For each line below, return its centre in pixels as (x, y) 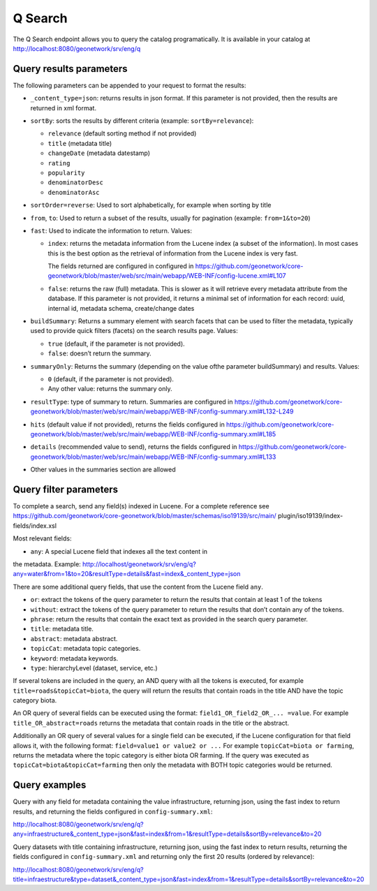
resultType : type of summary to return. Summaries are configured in (132, 402)
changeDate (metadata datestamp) (99, 153)
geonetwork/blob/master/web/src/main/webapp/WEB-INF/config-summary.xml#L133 (153, 457)
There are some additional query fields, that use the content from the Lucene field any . (138, 587)
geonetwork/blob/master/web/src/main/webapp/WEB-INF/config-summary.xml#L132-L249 (162, 411)
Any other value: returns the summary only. (110, 389)
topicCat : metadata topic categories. (86, 649)
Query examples (50, 785)
